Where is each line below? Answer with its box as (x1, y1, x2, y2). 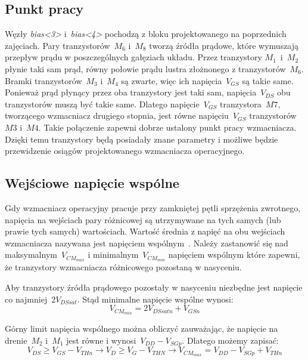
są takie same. (242, 74, 294, 87)
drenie (5, 334, 27, 346)
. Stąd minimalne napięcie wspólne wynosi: (77, 292, 234, 305)
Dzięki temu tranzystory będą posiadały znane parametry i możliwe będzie (5, 132, 278, 145)
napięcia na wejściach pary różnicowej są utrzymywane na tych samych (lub (5, 213, 281, 226)
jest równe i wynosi (66, 334, 136, 346)
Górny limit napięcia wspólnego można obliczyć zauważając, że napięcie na (5, 322, 278, 335)
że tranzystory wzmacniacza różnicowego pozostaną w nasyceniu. (5, 261, 242, 273)
